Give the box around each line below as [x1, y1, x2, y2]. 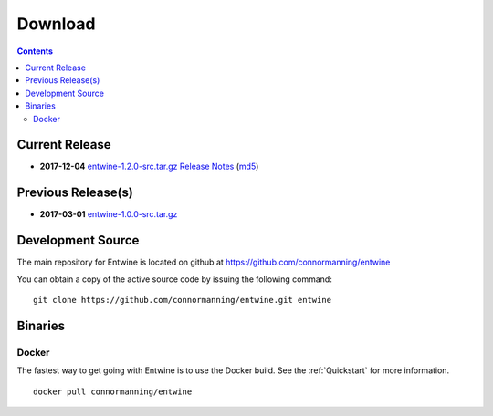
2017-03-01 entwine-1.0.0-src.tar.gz [39, 209, 178, 220]
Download [16, 14, 96, 34]
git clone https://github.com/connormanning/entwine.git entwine [33, 295, 332, 305]
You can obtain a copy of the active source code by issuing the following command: [16, 274, 332, 285]
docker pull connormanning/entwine [33, 386, 193, 397]
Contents [16, 46, 54, 57]
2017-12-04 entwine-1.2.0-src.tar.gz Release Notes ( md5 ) [39, 161, 259, 172]
